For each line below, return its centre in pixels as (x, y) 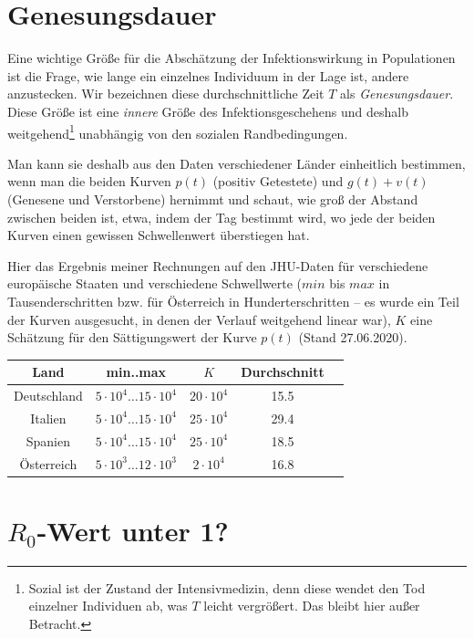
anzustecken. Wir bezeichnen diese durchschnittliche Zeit (166, 94)
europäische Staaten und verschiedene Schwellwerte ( (155, 283)
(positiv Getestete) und (278, 181)
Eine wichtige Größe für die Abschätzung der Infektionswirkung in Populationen (232, 58)
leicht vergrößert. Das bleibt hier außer (312, 606)
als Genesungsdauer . (397, 94)
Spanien (48, 440)
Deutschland (48, 396)
